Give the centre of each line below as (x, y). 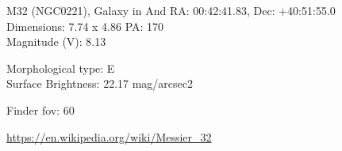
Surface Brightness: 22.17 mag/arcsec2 (100, 83)
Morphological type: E (61, 68)
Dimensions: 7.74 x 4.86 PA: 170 (85, 26)
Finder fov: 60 (40, 109)
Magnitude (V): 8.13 (56, 42)
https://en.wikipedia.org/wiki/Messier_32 (109, 136)
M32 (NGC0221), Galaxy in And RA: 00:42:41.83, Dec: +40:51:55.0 (171, 10)
